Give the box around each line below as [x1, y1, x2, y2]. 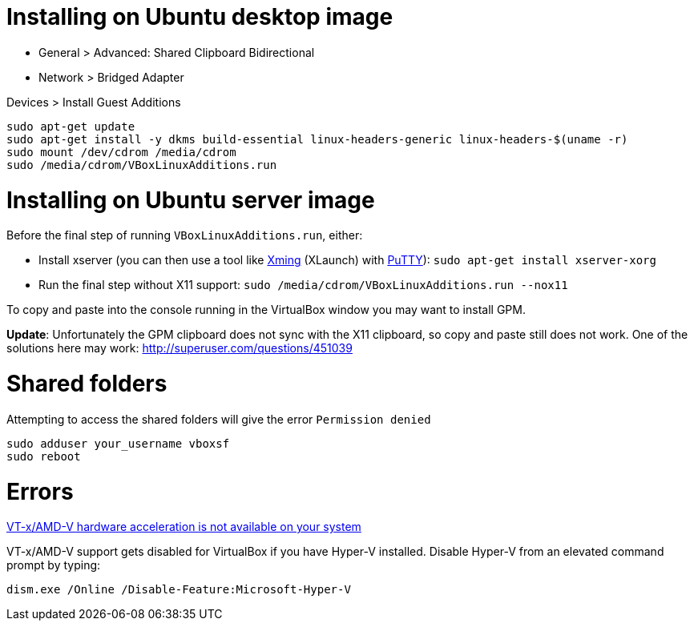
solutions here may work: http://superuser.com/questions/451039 [6, 341, 353, 356]
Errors [6, 477, 74, 505]
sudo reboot [6, 449, 81, 463]
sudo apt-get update [6, 119, 135, 133]
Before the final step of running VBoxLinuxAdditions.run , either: [6, 228, 363, 243]
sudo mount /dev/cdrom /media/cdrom [6, 145, 236, 159]
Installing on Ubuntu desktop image [6, 3, 393, 30]
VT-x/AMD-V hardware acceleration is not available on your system [6, 520, 361, 534]
